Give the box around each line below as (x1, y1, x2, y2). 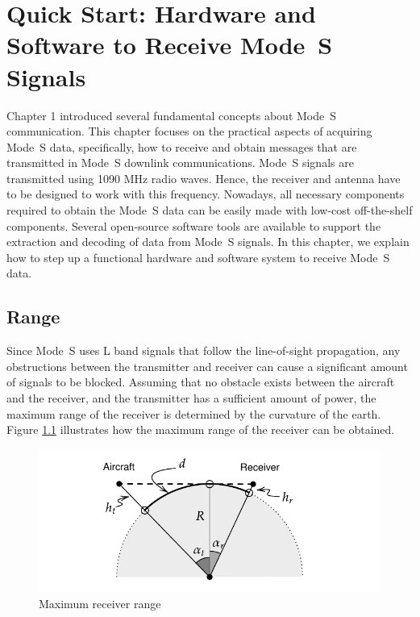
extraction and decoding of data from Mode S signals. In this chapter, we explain (6, 233, 410, 250)
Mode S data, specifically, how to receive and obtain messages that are (6, 138, 357, 155)
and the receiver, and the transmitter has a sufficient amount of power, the (6, 390, 376, 406)
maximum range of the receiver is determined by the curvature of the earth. (6, 405, 381, 422)
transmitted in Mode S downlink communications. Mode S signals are (6, 154, 354, 171)
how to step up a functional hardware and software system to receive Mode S (6, 248, 390, 265)
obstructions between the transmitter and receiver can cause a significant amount (6, 357, 408, 374)
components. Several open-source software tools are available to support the (6, 217, 381, 234)
